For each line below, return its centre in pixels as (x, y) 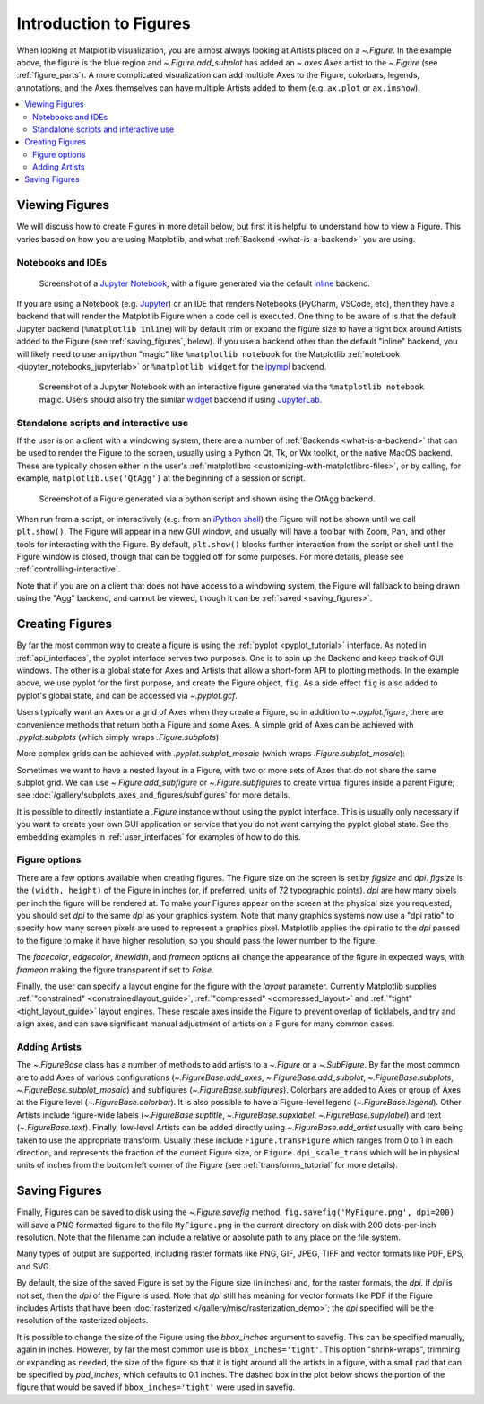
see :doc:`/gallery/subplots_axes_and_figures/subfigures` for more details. (153, 795)
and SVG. (34, 1266)
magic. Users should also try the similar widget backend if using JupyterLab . (181, 399)
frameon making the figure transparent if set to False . (115, 970)
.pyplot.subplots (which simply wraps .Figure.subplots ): (119, 737)
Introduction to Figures (104, 23)
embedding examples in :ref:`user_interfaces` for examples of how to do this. (159, 837)
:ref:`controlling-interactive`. (69, 569)
